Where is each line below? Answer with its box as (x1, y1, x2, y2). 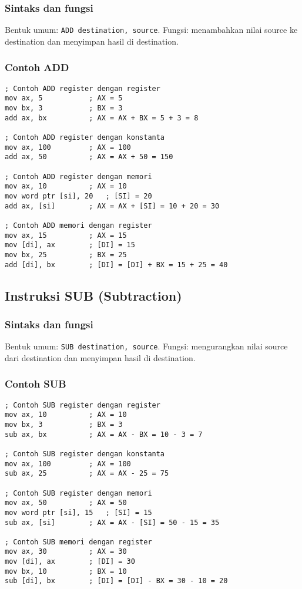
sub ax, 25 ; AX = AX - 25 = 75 (5, 469, 169, 478)
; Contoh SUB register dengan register (5, 400, 160, 409)
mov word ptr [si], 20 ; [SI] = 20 (5, 191, 152, 200)
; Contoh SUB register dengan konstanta (5, 449, 165, 458)
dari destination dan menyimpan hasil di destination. (5, 351, 196, 364)
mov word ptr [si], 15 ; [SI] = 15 (5, 508, 152, 517)
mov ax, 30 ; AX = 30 (5, 547, 127, 556)
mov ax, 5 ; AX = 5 (5, 94, 123, 103)
